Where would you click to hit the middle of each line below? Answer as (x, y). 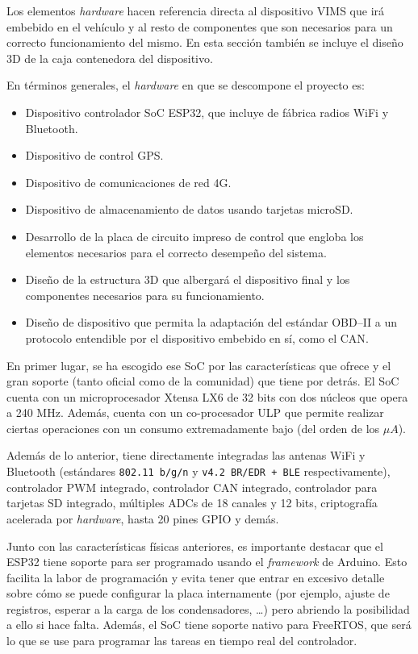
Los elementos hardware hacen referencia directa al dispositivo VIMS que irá (196, 10)
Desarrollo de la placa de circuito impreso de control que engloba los (194, 236)
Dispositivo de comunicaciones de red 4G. (128, 182)
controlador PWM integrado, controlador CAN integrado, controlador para (192, 487)
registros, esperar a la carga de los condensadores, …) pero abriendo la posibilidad (208, 608)
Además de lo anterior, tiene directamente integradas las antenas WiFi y (186, 455)
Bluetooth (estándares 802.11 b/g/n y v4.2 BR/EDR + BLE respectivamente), (199, 471)
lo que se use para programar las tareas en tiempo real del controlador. (182, 641)
